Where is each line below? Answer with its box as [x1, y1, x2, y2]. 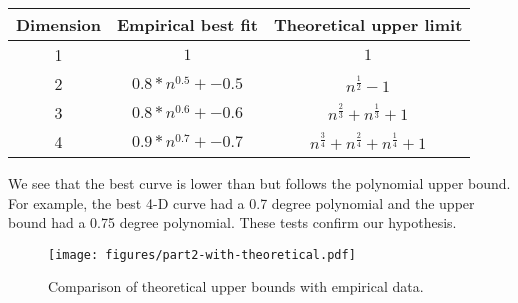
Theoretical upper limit [273, 13, 463, 36]
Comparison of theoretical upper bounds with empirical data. [48, 276, 424, 297]
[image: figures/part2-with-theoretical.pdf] [48, 247, 356, 262]
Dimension [16, 13, 101, 36]
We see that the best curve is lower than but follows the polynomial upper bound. [8, 173, 511, 193]
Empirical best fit [117, 13, 258, 36]
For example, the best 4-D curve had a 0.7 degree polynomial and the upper [8, 192, 475, 213]
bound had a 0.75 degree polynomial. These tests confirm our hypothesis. [8, 212, 457, 233]
